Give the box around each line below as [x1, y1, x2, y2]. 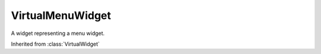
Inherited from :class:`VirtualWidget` [11, 40, 100, 47]
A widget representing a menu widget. [11, 30, 105, 37]
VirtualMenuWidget [11, 9, 111, 22]
